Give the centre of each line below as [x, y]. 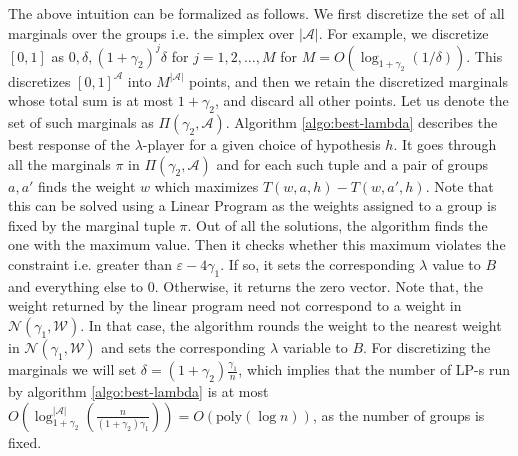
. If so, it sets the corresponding [317, 264]
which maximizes [206, 185]
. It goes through [445, 144]
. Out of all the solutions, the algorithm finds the [337, 224]
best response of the [69, 144]
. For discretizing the [427, 347]
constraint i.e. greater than [90, 264]
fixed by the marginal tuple [91, 224]
